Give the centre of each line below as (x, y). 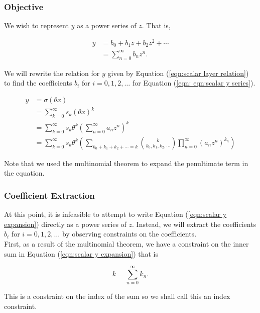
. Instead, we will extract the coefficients (194, 224)
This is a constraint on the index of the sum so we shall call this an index (117, 296)
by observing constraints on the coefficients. (129, 234)
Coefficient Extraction (49, 195)
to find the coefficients (38, 83)
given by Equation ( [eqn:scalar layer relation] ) (178, 73)
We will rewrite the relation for (52, 73)
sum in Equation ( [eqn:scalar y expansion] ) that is (81, 253)
